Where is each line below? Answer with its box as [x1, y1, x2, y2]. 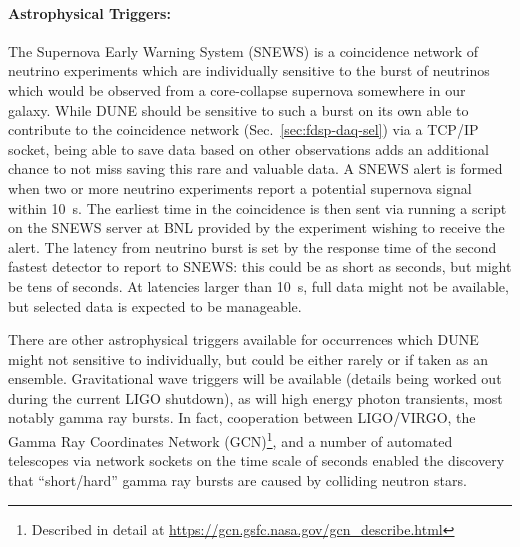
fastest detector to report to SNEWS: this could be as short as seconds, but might [8, 256, 512, 277]
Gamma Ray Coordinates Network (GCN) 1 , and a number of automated [8, 428, 453, 451]
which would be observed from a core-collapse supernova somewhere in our [8, 79, 466, 100]
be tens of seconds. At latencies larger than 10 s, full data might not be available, [8, 275, 509, 296]
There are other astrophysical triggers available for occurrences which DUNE [8, 329, 479, 350]
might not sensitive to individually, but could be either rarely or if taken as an [8, 348, 488, 369]
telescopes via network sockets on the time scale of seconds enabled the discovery [8, 450, 505, 471]
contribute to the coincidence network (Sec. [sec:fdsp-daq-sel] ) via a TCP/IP [8, 119, 479, 140]
